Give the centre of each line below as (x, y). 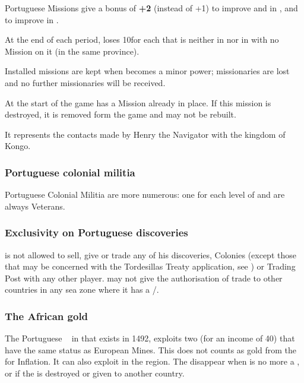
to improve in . (32, 19)
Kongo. (18, 146)
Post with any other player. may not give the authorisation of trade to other (144, 278)
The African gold (47, 316)
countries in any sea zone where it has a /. (82, 289)
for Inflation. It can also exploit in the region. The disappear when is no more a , (152, 361)
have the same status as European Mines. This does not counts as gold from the (151, 349)
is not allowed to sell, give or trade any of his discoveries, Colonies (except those (151, 254)
